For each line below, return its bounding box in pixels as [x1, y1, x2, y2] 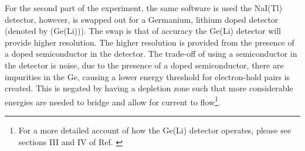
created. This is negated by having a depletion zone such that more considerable [5, 82, 293, 94]
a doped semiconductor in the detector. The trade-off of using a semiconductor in [5, 47, 297, 60]
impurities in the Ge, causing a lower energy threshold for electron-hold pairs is [5, 70, 290, 83]
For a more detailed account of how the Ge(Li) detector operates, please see [18, 124, 292, 136]
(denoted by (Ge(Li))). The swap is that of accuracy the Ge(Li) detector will [5, 25, 281, 37]
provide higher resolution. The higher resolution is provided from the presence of [5, 36, 294, 48]
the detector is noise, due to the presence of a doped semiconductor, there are [5, 59, 284, 71]
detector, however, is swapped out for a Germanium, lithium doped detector [5, 13, 279, 25]
